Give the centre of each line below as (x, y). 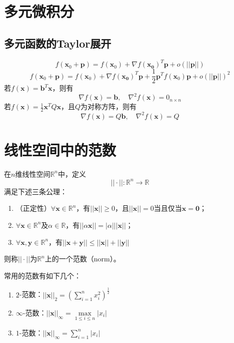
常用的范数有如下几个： (42, 275)
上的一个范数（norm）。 (82, 259)
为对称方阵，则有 (109, 106)
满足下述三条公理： (35, 191)
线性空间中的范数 (60, 149)
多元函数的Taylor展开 (58, 43)
